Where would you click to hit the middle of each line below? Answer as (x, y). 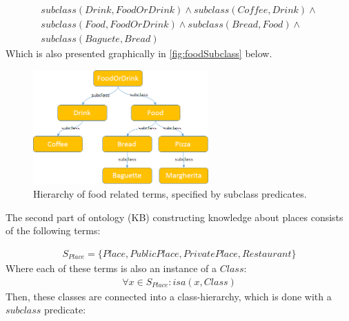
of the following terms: (53, 230)
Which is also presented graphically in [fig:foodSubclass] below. (139, 53)
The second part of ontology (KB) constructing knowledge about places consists (174, 217)
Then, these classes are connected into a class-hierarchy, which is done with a (169, 296)
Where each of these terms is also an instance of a (111, 268)
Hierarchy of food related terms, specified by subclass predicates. (170, 194)
